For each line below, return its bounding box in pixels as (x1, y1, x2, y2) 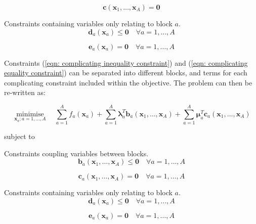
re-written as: (4, 87, 46, 98)
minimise (16, 110, 44, 118)
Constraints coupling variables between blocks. (4, 148, 149, 158)
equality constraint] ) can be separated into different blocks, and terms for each (4, 67, 247, 78)
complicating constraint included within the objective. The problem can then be (4, 77, 252, 87)
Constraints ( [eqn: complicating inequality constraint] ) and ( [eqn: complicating (4, 57, 248, 68)
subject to (4, 131, 35, 142)
